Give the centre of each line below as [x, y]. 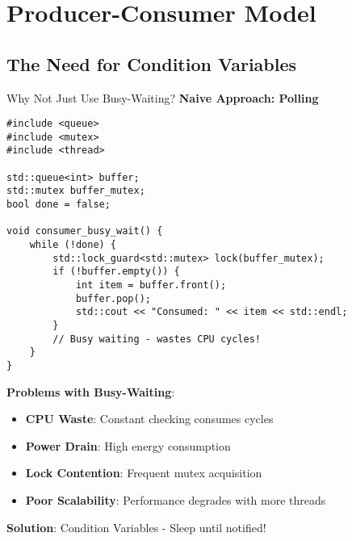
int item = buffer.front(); [151, 285]
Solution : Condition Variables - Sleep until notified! [136, 527]
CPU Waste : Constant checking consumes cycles [149, 419]
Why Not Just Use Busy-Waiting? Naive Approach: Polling [163, 97]
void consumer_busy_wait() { [85, 231]
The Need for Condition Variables [152, 63]
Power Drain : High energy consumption [128, 445]
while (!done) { [73, 245]
